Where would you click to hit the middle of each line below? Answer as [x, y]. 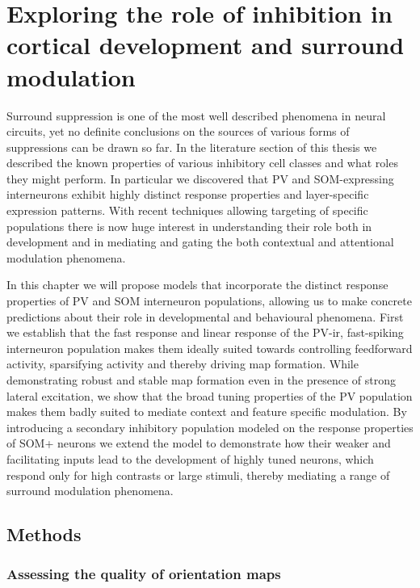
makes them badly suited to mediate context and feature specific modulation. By [207, 412]
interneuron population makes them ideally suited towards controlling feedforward [210, 348]
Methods [44, 534]
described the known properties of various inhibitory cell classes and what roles [202, 163]
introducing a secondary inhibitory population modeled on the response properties [210, 427]
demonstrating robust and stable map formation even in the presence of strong [202, 380]
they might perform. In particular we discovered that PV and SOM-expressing [200, 178]
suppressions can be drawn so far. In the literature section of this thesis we [192, 147]
